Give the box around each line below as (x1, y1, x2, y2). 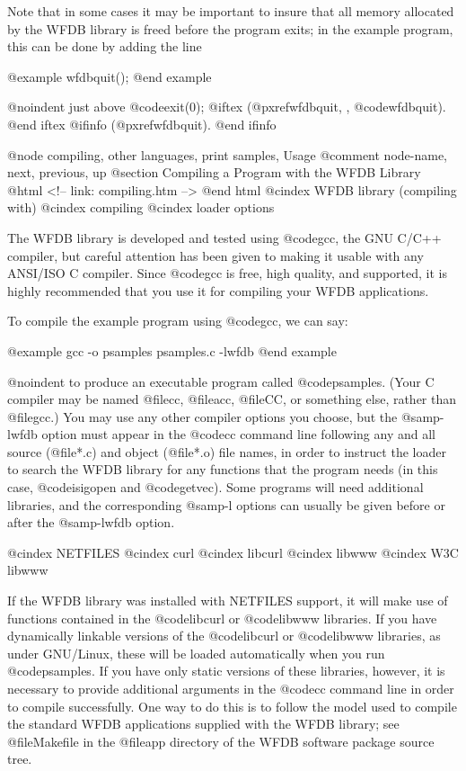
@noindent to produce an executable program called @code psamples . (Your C (7, 372, 435, 390)
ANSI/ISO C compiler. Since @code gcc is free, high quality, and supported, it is (7, 264, 447, 282)
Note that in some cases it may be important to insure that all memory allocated (7, 2, 454, 20)
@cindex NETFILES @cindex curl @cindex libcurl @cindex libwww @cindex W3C (7, 542, 459, 561)
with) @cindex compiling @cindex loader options (7, 198, 275, 217)
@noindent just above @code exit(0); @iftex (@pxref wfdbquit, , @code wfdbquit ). (7, 97, 446, 116)
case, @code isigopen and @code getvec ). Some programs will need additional (7, 478, 424, 497)
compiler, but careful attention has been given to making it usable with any (7, 246, 424, 264)
